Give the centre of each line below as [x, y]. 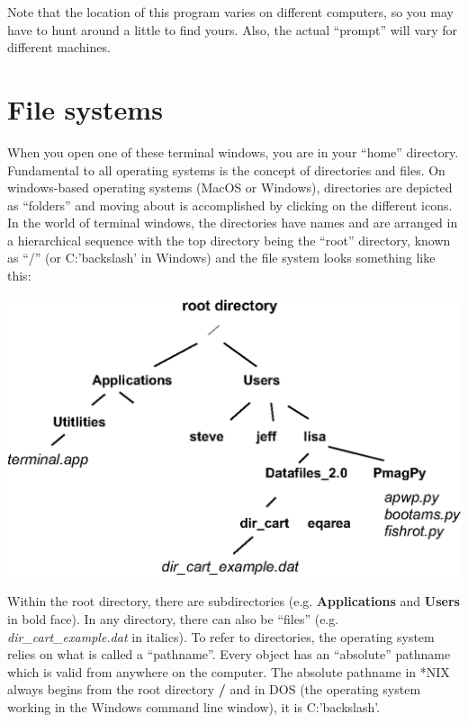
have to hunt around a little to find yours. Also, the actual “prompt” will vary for [233, 29]
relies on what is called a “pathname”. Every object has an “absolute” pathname [229, 654]
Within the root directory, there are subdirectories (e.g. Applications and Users [234, 601]
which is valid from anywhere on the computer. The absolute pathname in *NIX [229, 671]
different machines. [59, 47]
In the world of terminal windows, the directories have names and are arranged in [233, 223]
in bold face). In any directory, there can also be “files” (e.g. [173, 618]
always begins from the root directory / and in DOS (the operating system [214, 689]
